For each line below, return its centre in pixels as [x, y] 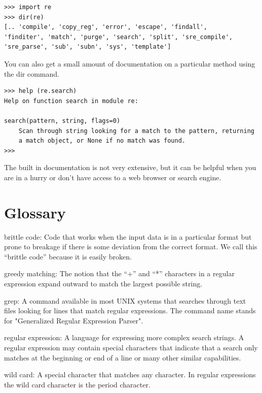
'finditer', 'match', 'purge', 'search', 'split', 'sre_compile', [119, 37]
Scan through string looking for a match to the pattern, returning [136, 131]
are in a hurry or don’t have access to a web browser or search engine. [113, 177]
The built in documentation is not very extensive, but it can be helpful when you [130, 167]
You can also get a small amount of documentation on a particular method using [130, 63]
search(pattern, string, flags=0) [62, 121]
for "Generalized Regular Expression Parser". [74, 320]
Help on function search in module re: [71, 101]
